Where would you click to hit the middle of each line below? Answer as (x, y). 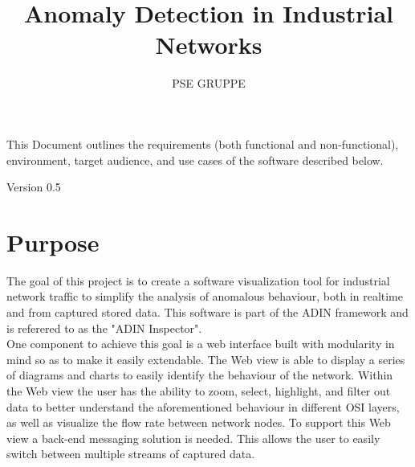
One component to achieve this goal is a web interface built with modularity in (201, 344)
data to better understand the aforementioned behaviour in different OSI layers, (203, 406)
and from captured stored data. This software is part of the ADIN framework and (207, 312)
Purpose (53, 242)
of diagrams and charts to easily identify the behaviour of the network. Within (200, 375)
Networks (209, 45)
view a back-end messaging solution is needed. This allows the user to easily (193, 438)
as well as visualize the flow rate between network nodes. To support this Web (199, 422)
